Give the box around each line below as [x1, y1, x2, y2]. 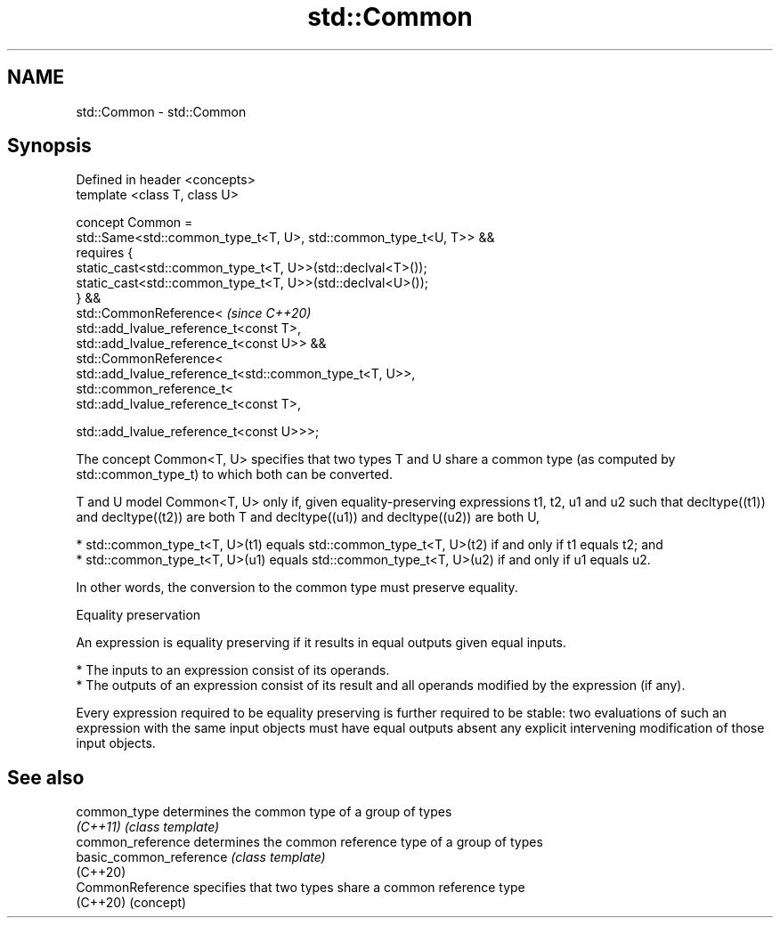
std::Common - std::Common [76, 103, 247, 119]
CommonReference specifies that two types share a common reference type [76, 880, 525, 896]
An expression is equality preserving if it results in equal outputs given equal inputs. [76, 635, 567, 651]
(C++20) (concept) [76, 895, 187, 911]
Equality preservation [76, 607, 201, 623]
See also [7, 766, 85, 789]
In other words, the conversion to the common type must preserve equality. [76, 580, 518, 596]
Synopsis [7, 134, 92, 158]
